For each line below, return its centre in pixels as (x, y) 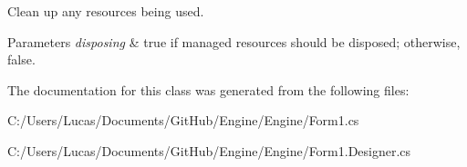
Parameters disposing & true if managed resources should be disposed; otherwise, (234, 41)
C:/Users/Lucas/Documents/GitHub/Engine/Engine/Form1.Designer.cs (209, 150)
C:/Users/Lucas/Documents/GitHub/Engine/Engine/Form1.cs (183, 120)
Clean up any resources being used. (106, 11)
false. (21, 59)
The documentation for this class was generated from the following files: (208, 89)
